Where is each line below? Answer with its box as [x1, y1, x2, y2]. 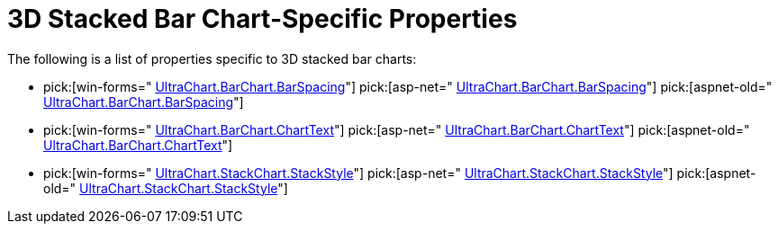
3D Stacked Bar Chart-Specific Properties [7, 4, 518, 34]
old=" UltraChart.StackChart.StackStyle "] [43, 180, 288, 196]
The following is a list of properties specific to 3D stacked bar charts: [7, 50, 417, 67]
